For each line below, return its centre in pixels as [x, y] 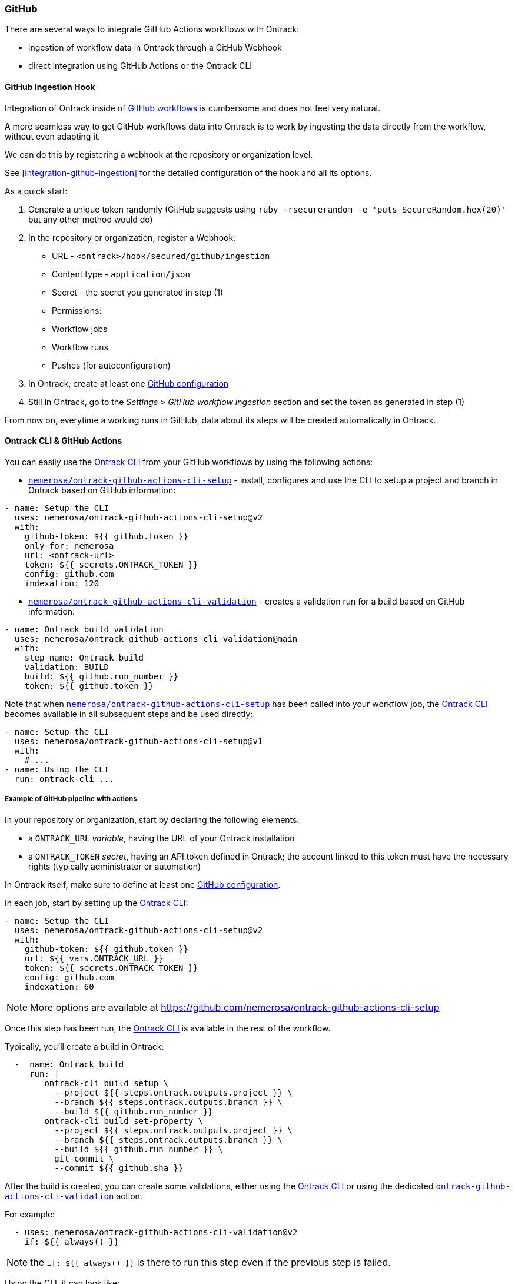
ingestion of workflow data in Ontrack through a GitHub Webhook [155, 48]
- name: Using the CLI [57, 769]
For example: [30, 1214]
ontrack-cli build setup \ [107, 1083]
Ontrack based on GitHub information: [102, 490]
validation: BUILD [67, 667]
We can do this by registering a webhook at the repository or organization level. [159, 154]
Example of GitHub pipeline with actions [71, 799]
